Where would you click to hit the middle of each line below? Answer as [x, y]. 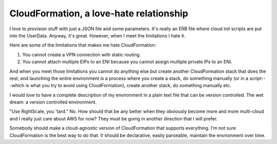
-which [17, 86]
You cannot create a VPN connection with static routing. [82, 54]
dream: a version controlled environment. [53, 102]
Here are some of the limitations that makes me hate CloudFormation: [83, 45]
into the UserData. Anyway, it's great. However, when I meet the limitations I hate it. [97, 35]
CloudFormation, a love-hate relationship [99, 13]
